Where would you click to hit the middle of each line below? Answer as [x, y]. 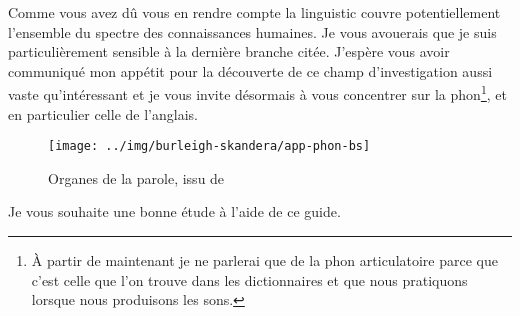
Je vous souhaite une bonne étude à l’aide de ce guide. [174, 211]
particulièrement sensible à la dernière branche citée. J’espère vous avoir [229, 51]
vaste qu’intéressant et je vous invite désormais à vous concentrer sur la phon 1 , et [257, 93]
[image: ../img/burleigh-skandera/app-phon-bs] [209, 146]
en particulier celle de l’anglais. [103, 113]
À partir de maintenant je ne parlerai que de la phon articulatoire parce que [264, 260]
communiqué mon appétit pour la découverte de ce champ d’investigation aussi [250, 70]
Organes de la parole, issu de [136, 177]
